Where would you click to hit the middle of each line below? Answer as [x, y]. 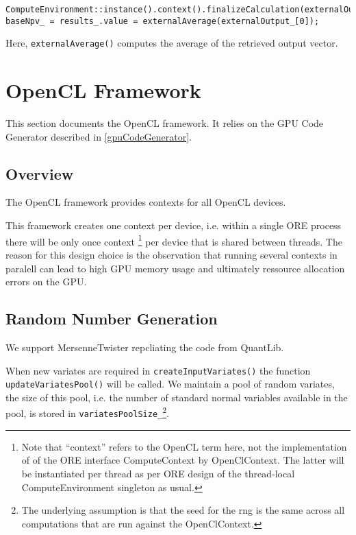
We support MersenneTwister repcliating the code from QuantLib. [145, 347]
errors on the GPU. [46, 282]
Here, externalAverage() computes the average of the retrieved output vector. [172, 43]
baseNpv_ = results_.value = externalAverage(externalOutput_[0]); [163, 21]
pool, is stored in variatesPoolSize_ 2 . [87, 412]
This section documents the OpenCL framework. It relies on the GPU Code [165, 123]
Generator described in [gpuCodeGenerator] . [99, 136]
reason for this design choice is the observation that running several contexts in [171, 254]
